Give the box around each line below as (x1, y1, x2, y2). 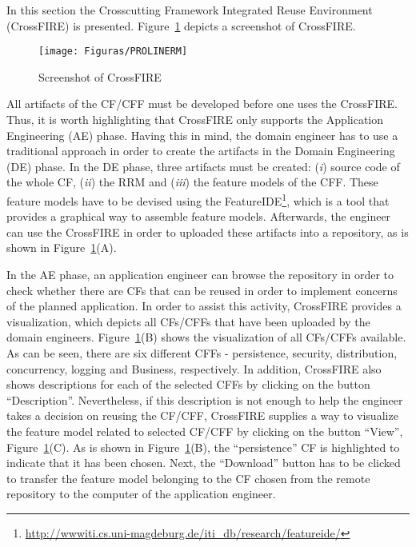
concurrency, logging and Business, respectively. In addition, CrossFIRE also (6, 360, 382, 377)
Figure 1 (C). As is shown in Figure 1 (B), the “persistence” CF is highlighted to (6, 438, 400, 455)
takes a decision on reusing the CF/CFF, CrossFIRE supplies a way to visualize (6, 407, 398, 424)
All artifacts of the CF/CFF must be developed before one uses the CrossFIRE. (6, 95, 398, 112)
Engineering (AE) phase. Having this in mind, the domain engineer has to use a (6, 126, 398, 143)
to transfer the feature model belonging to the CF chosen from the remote (6, 469, 370, 486)
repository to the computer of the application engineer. (6, 485, 276, 502)
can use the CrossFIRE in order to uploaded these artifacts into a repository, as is (6, 223, 409, 240)
